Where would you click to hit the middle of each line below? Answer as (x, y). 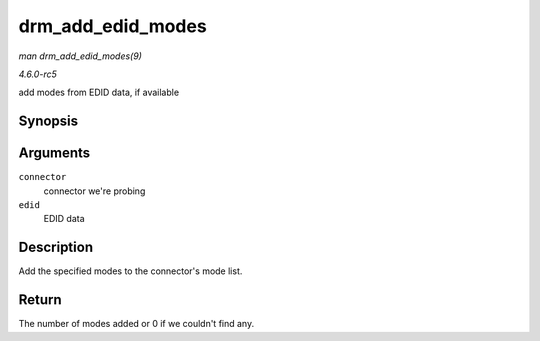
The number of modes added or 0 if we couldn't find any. (136, 324)
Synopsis (48, 121)
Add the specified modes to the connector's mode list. (130, 271)
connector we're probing (94, 191)
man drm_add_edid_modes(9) (80, 56)
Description (56, 247)
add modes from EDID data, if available (99, 92)
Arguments (54, 153)
